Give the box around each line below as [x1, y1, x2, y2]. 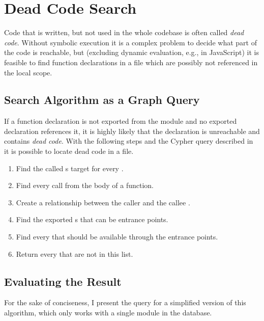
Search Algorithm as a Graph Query [4, 92, 200, 108]
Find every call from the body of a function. [16, 180, 154, 191]
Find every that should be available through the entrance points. [16, 231, 218, 242]
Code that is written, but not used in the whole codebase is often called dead [4, 27, 244, 38]
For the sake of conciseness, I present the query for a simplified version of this [4, 297, 246, 308]
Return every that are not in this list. [16, 248, 133, 259]
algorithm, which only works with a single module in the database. [4, 307, 212, 318]
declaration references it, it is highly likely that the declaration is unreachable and [4, 125, 260, 136]
